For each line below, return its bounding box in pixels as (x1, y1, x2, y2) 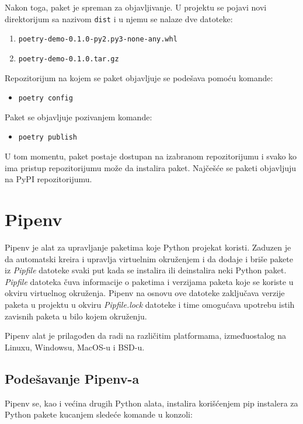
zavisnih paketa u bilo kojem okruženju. (5, 310, 147, 322)
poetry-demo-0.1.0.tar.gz (18, 54, 119, 63)
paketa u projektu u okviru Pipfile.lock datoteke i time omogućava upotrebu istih (5, 298, 295, 310)
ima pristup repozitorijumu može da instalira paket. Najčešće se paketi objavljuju (5, 161, 297, 173)
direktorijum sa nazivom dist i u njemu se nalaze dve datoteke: (5, 12, 233, 25)
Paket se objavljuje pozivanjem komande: (5, 110, 152, 123)
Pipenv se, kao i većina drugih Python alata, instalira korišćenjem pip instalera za (5, 397, 298, 409)
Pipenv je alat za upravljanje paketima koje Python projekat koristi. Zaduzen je (5, 241, 291, 253)
